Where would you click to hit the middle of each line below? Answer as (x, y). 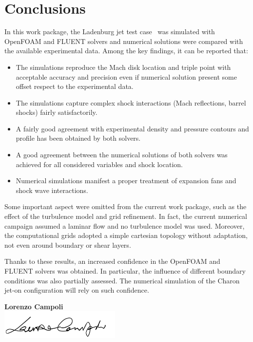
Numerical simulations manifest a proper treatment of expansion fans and (126, 181)
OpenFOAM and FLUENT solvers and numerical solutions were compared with (124, 41)
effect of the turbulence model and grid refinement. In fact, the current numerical (126, 216)
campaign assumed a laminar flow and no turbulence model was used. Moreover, (125, 225)
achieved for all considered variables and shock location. (99, 164)
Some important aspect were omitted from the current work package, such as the (126, 206)
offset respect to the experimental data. (75, 86)
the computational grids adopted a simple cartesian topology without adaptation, (126, 235)
